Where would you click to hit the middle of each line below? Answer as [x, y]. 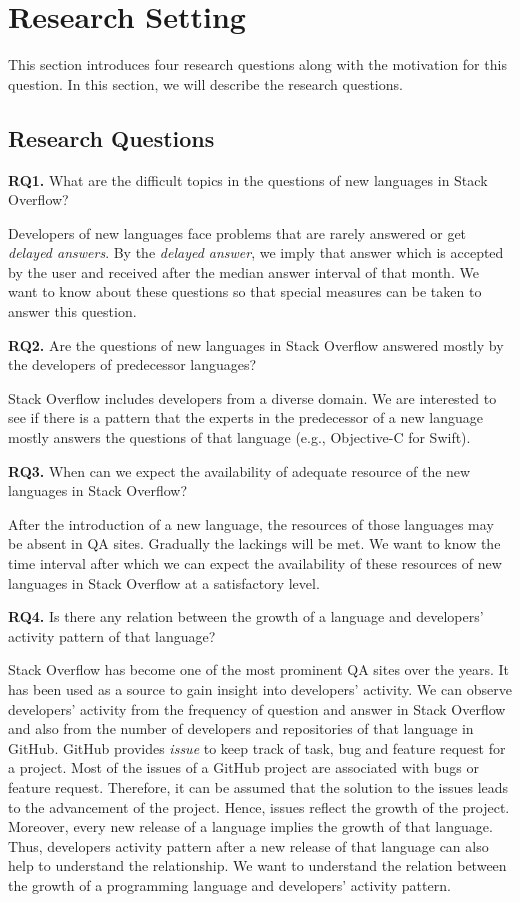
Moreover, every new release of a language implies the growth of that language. [250, 826]
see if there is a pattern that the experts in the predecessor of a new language [245, 417]
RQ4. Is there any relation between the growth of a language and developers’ [246, 616]
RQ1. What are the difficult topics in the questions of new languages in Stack [248, 179]
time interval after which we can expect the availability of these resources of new [255, 563]
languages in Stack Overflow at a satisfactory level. [164, 582]
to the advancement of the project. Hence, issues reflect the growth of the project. [259, 806]
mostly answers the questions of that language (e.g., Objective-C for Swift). [239, 437]
